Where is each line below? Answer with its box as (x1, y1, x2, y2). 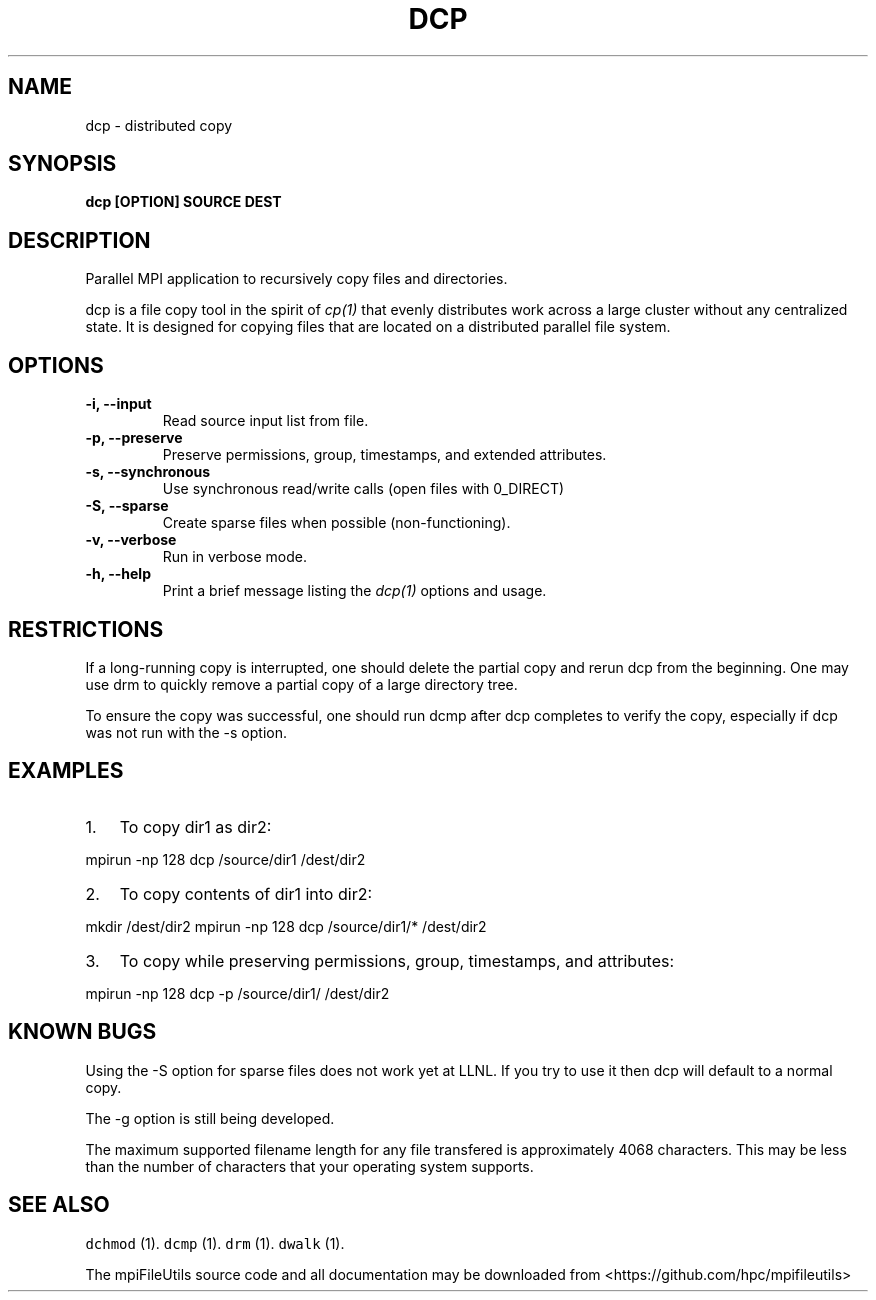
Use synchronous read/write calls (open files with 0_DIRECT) (162, 480, 565, 498)
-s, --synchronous (85, 463, 211, 481)
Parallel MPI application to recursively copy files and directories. (85, 270, 508, 288)
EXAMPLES (8, 758, 124, 784)
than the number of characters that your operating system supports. (85, 1157, 534, 1175)
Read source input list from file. (162, 412, 369, 430)
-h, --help (85, 565, 151, 583)
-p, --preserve (85, 429, 183, 447)
